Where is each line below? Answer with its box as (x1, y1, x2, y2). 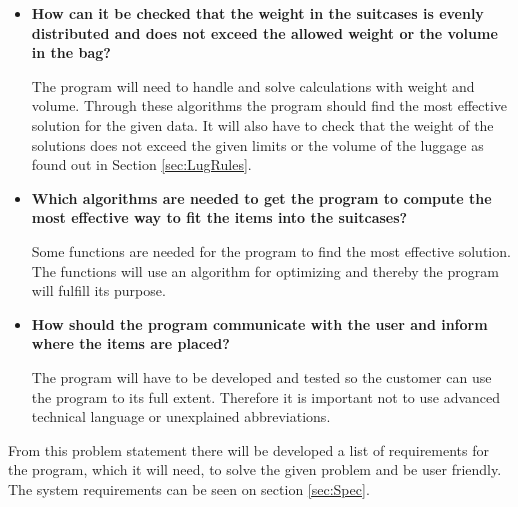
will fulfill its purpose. (31, 280, 166, 301)
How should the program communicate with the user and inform (31, 313, 488, 334)
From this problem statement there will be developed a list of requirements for (8, 439, 489, 460)
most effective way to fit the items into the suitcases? (31, 207, 408, 228)
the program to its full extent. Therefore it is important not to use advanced (31, 386, 501, 407)
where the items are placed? (31, 333, 230, 354)
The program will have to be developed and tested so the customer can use (31, 366, 492, 387)
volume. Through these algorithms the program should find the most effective (31, 95, 508, 116)
